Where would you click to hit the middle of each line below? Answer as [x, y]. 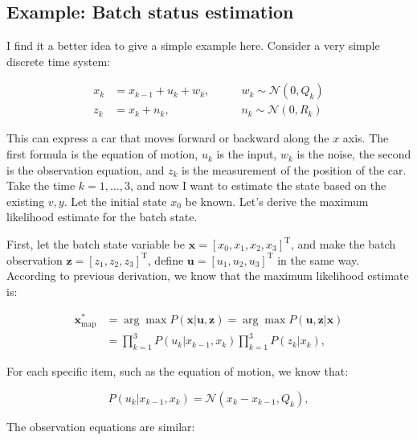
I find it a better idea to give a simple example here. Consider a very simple [193, 45]
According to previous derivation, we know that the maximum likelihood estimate [208, 276]
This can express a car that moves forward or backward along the [168, 138]
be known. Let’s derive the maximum [277, 201]
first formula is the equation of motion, [102, 154]
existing [26, 201]
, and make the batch [343, 244]
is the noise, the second [354, 154]
